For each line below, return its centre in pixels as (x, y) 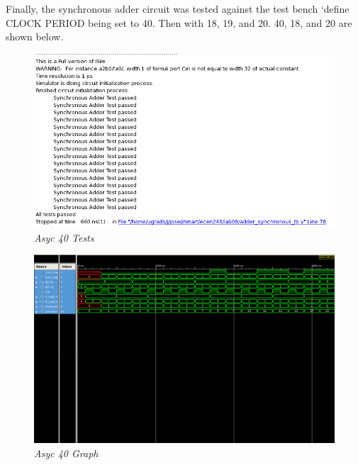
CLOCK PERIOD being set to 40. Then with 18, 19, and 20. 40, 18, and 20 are (179, 22)
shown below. (35, 37)
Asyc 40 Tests (64, 237)
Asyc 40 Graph (66, 453)
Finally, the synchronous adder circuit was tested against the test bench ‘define (178, 9)
